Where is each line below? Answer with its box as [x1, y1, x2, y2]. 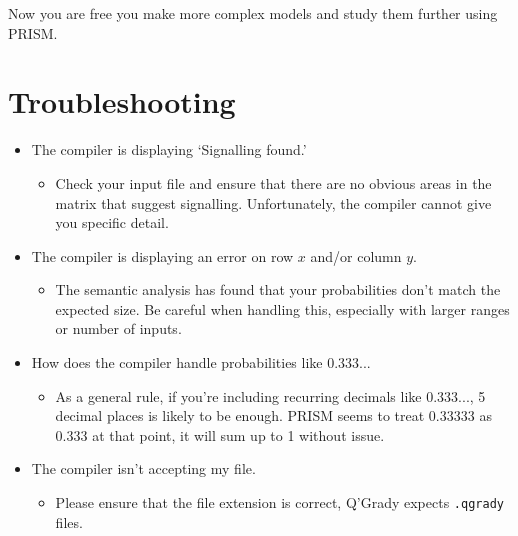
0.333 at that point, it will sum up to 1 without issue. [55, 424, 385, 445]
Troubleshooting [8, 81, 236, 122]
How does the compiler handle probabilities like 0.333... [31, 352, 371, 373]
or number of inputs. [55, 318, 182, 339]
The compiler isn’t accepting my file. [31, 458, 256, 479]
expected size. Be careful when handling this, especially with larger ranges [55, 298, 510, 319]
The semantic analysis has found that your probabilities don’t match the [55, 279, 501, 300]
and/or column [310, 245, 402, 266]
